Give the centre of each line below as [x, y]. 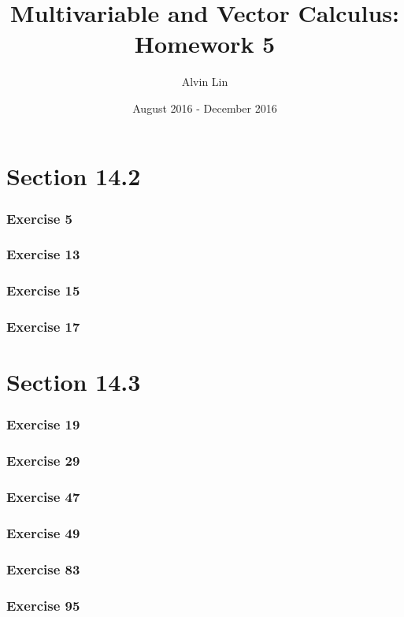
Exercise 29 [43, 461]
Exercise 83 [43, 569]
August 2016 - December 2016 [205, 108]
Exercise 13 [43, 254]
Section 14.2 [74, 175]
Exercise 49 [43, 532]
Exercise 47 [43, 497]
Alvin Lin [205, 82]
